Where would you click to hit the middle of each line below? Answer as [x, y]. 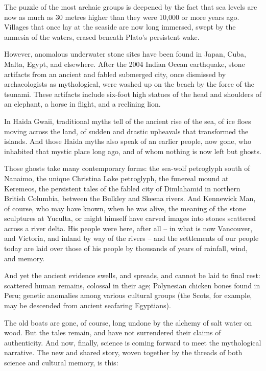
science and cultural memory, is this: [61, 362]
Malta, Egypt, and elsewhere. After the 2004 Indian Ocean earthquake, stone [125, 64]
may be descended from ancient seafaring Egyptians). [88, 305]
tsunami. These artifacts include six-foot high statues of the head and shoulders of [133, 94]
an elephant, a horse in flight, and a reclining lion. [82, 104]
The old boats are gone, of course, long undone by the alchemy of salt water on [128, 322]
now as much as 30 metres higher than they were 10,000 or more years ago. [122, 17]
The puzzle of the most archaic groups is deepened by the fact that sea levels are [131, 7]
